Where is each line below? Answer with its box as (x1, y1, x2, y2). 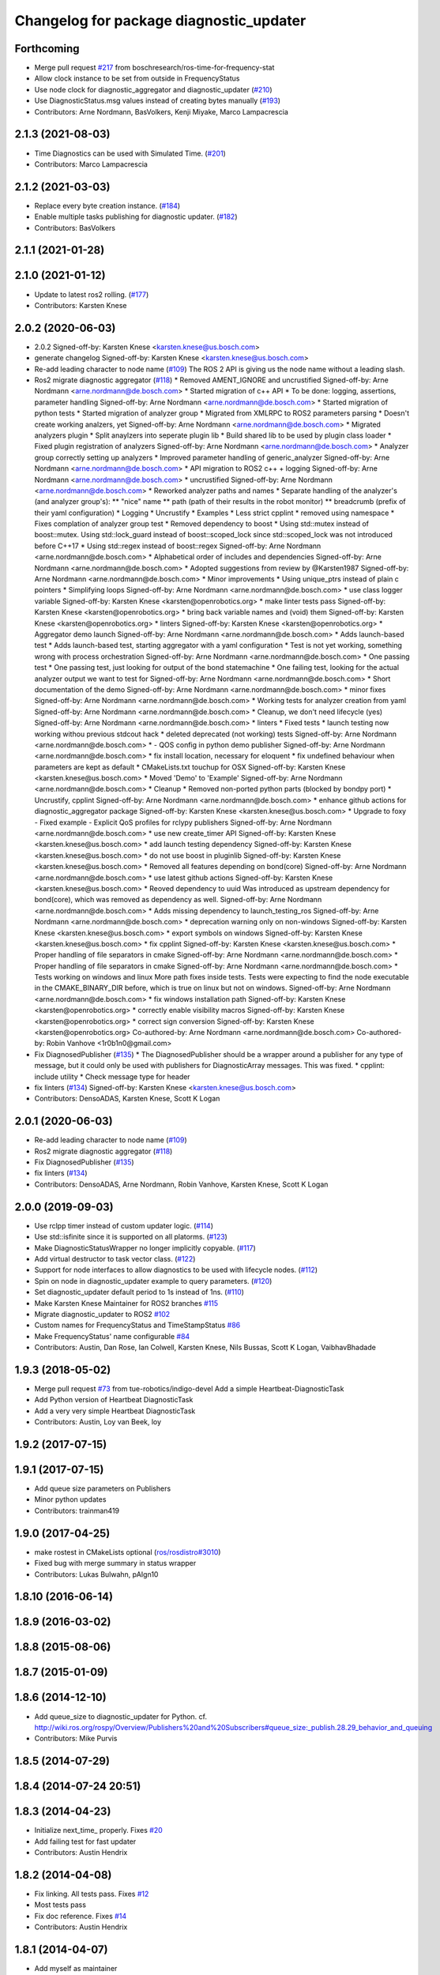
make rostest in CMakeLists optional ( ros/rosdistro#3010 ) (34, 1547, 221, 1556)
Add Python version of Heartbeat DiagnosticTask (34, 1395, 194, 1405)
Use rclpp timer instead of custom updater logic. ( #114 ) (34, 1221, 213, 1230)
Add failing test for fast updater (34, 1837, 137, 1846)
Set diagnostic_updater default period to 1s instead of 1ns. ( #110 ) (34, 1288, 245, 1297)
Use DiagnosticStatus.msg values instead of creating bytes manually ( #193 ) (34, 96, 280, 106)
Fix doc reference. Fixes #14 (34, 1911, 126, 1920)
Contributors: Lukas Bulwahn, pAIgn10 (34, 1569, 159, 1579)
